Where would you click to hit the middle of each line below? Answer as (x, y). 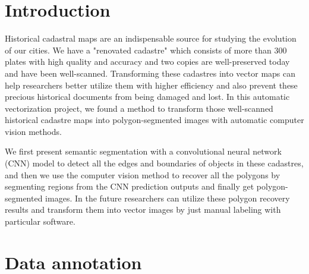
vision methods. (33, 131)
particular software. (40, 221)
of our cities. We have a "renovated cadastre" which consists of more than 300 (146, 50)
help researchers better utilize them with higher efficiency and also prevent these (151, 85)
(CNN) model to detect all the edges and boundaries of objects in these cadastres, (154, 163)
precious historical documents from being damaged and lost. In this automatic (147, 97)
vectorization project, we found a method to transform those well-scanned (139, 108)
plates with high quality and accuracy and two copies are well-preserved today (147, 62)
